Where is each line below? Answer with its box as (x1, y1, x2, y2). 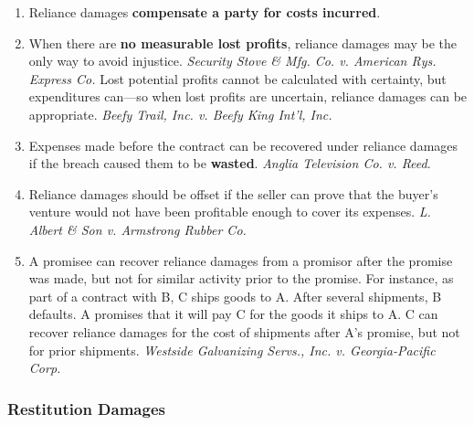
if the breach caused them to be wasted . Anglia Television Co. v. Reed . (28, 154, 431, 173)
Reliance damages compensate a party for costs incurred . (28, 3, 381, 21)
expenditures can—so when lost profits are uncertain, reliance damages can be (28, 87, 468, 106)
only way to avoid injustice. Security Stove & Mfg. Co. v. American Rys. (28, 51, 437, 70)
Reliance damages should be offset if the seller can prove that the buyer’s (28, 184, 438, 203)
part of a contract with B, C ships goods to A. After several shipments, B (28, 286, 442, 305)
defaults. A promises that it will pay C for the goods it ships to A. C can (28, 304, 438, 324)
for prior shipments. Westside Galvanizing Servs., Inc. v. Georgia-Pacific (28, 340, 436, 359)
